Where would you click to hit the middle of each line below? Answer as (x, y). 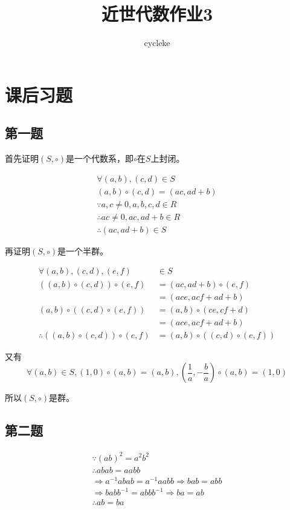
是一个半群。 (83, 250)
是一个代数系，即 (100, 158)
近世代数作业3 (157, 14)
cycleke (157, 43)
